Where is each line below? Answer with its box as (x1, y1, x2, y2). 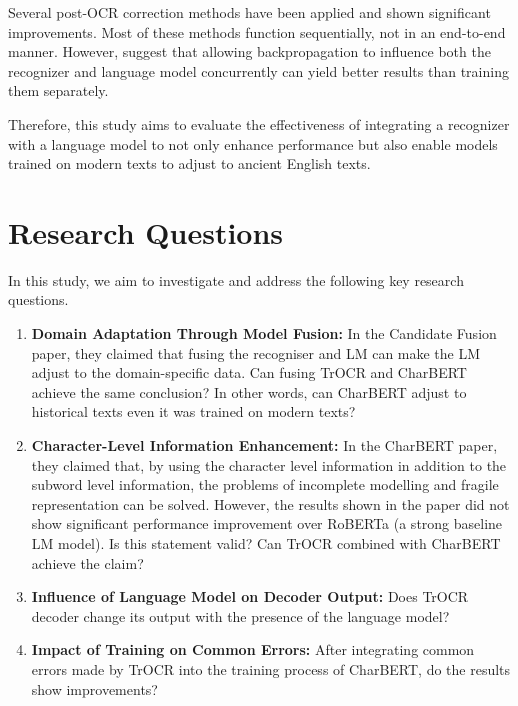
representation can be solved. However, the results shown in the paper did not (31, 493, 510, 514)
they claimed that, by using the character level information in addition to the (31, 454, 507, 475)
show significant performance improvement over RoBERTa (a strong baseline (31, 513, 503, 534)
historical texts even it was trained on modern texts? (31, 401, 356, 422)
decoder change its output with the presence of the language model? (31, 605, 450, 626)
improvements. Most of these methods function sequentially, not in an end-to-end (8, 21, 506, 42)
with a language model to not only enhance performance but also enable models (8, 133, 498, 154)
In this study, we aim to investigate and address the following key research (8, 269, 464, 290)
